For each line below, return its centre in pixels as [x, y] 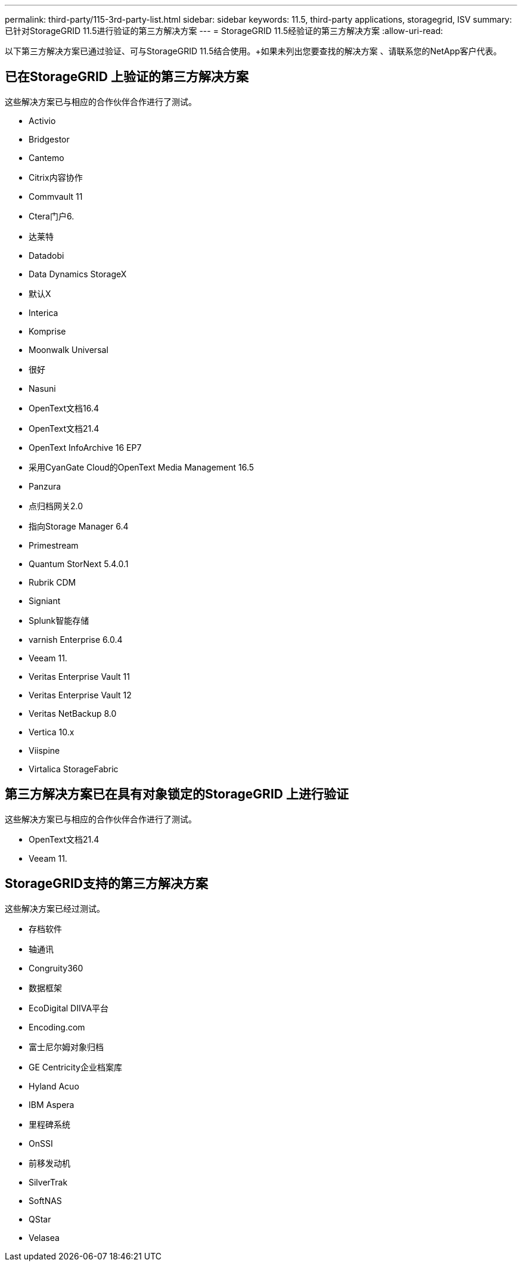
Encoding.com [57, 1027]
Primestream [54, 545]
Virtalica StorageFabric [74, 769]
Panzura [45, 486]
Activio [42, 120]
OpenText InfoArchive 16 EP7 [85, 447]
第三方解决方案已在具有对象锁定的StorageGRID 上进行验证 [177, 794]
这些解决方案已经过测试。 [55, 908]
